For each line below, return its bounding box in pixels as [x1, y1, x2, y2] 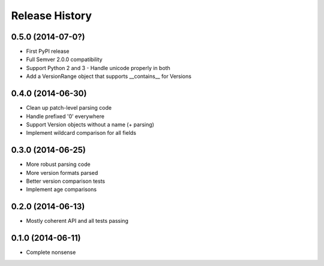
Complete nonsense [26, 249, 76, 256]
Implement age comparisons [26, 186, 97, 193]
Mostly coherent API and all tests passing [26, 217, 128, 225]
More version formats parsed [26, 169, 98, 176]
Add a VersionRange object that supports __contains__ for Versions [26, 72, 192, 80]
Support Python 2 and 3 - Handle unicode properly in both [26, 64, 170, 71]
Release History [11, 9, 92, 22]
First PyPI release [26, 48, 70, 55]
